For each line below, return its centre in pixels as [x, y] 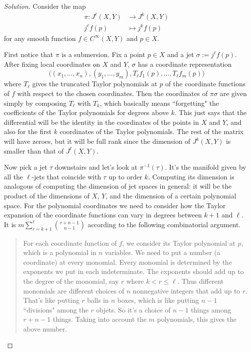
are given [233, 93]
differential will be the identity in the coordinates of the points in [102, 122]
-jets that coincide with [67, 176]
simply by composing [35, 103]
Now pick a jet [26, 167]
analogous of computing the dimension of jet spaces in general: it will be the [118, 186]
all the [13, 176]
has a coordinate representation [185, 64]
